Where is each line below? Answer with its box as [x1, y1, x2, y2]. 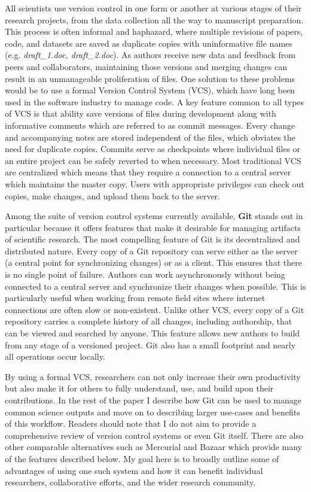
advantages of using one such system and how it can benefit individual [5, 464, 263, 476]
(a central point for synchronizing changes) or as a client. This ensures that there [5, 256, 302, 269]
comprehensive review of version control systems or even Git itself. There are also [5, 429, 303, 441]
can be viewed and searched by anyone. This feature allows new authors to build [5, 327, 300, 339]
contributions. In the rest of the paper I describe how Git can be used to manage [5, 394, 301, 406]
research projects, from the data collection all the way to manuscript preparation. [5, 13, 304, 26]
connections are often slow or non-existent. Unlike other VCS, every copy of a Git [5, 303, 304, 315]
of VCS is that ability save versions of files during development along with [5, 107, 276, 120]
